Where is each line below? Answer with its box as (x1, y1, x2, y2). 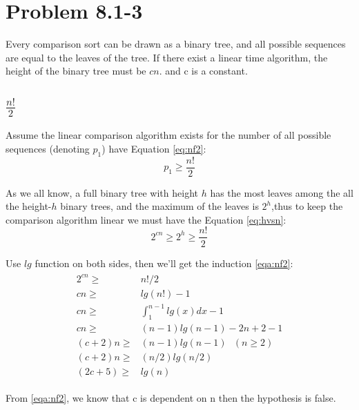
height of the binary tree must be (6, 64, 146, 78)
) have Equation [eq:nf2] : (101, 141, 206, 155)
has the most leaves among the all (210, 185, 353, 199)
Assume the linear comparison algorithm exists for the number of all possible (6, 128, 331, 142)
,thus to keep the (271, 199, 343, 213)
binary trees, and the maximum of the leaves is (60, 199, 259, 213)
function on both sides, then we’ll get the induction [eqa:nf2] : (35, 255, 293, 270)
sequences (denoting (6, 141, 90, 155)
